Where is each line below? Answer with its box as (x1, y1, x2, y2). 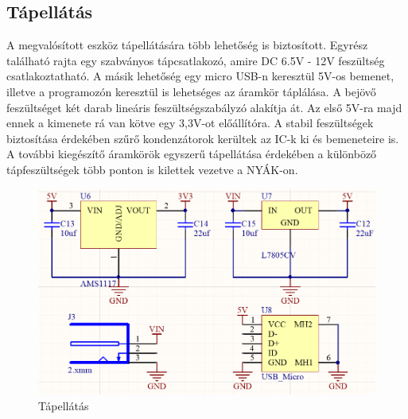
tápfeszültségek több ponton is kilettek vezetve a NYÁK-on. (6, 161, 298, 177)
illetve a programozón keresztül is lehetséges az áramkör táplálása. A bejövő (6, 83, 376, 99)
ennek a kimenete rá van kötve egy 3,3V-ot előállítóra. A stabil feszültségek (6, 114, 374, 131)
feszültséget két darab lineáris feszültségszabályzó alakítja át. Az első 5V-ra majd (6, 99, 402, 115)
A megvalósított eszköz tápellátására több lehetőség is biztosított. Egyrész (6, 37, 368, 53)
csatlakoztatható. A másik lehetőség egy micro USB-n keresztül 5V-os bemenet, (6, 68, 394, 84)
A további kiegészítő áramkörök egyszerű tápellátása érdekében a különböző (6, 145, 377, 162)
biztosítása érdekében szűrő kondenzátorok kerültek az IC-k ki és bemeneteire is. (6, 130, 399, 146)
